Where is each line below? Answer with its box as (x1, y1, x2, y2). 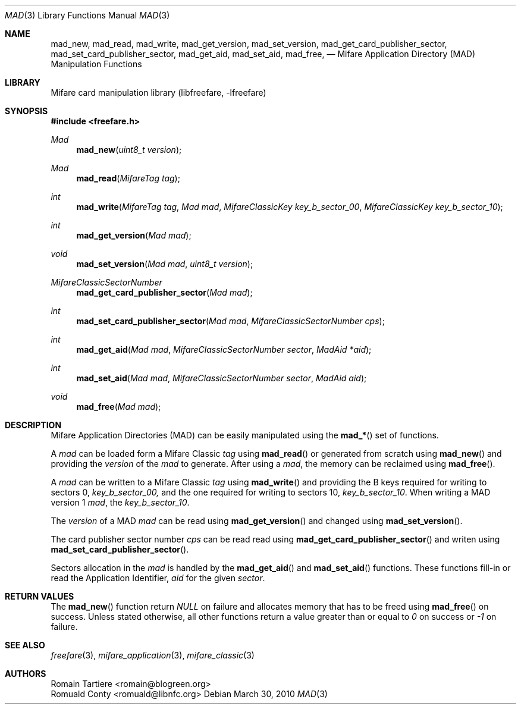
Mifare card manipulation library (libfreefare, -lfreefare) (51, 87, 266, 98)
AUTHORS (5, 669, 46, 679)
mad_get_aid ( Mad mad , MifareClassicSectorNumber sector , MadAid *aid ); (76, 344, 372, 354)
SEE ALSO (5, 640, 45, 650)
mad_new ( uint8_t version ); (76, 145, 182, 155)
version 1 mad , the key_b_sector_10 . (51, 497, 190, 507)
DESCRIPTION (5, 420, 62, 430)
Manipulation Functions (51, 59, 142, 69)
